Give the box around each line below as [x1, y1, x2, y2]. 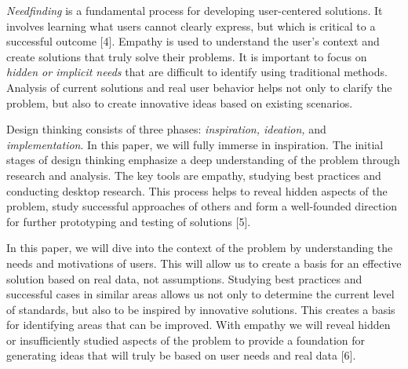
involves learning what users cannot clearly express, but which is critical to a [6, 17, 376, 34]
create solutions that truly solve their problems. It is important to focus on [6, 48, 367, 64]
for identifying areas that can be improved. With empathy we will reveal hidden [6, 316, 391, 333]
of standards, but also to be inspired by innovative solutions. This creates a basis [6, 301, 395, 317]
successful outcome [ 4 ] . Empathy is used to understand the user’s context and [6, 33, 380, 49]
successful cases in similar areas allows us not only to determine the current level [6, 286, 395, 302]
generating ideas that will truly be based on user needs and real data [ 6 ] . [6, 347, 356, 364]
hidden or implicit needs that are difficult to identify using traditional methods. [6, 64, 388, 80]
